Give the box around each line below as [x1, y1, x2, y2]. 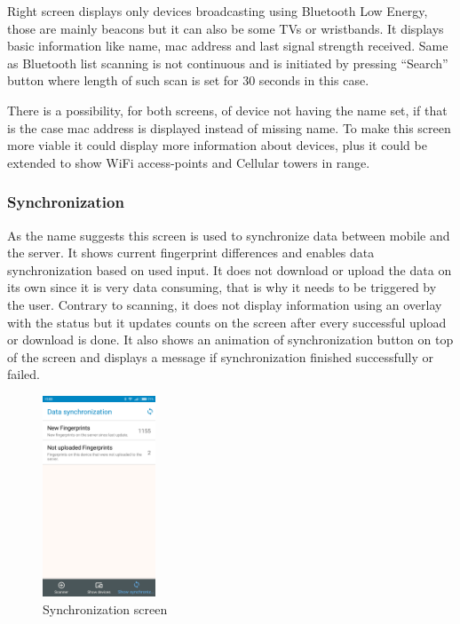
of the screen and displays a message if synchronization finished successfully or [7, 347, 433, 366]
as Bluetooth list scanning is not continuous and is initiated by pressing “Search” [7, 53, 448, 72]
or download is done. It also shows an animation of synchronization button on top [7, 330, 454, 349]
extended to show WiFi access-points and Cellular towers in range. [7, 153, 370, 171]
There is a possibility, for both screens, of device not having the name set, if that [7, 100, 448, 119]
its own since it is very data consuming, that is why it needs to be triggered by [7, 278, 437, 296]
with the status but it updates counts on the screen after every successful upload [7, 312, 447, 331]
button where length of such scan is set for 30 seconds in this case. [7, 71, 369, 90]
